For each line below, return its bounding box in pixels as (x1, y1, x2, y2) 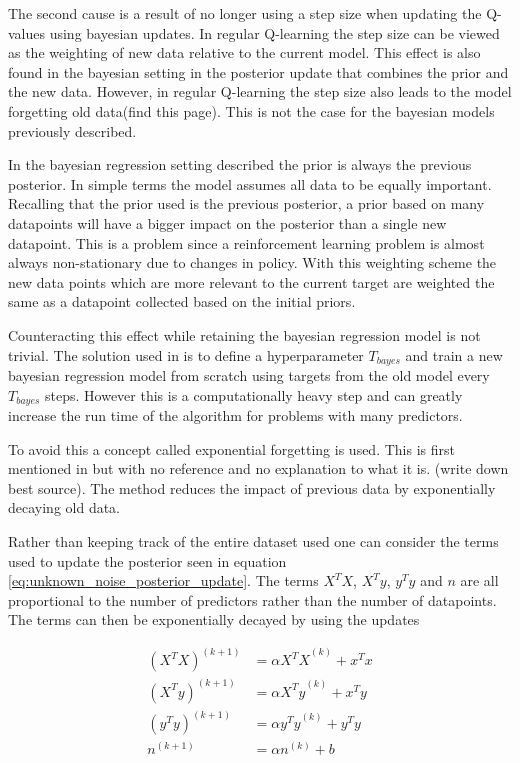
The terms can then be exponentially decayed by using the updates (8, 609, 420, 630)
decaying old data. (8, 497, 121, 518)
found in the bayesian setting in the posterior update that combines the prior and (8, 61, 509, 82)
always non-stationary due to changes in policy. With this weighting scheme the (8, 252, 497, 273)
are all (460, 570, 499, 591)
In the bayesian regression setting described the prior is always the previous (8, 154, 472, 175)
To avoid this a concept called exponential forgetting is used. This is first (8, 438, 455, 459)
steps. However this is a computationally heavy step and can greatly (45, 384, 463, 405)
